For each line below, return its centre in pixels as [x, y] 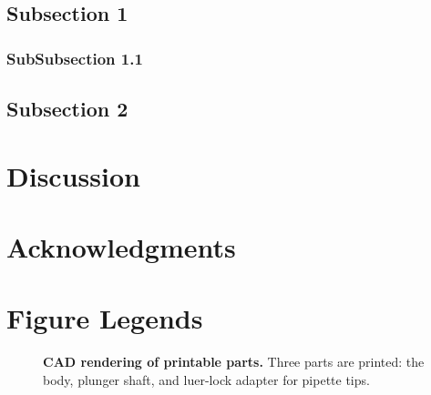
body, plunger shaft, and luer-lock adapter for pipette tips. [206, 379]
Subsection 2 [67, 109]
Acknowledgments [121, 246]
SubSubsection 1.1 [75, 58]
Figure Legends [105, 318]
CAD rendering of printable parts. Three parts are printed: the [234, 362]
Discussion [73, 175]
